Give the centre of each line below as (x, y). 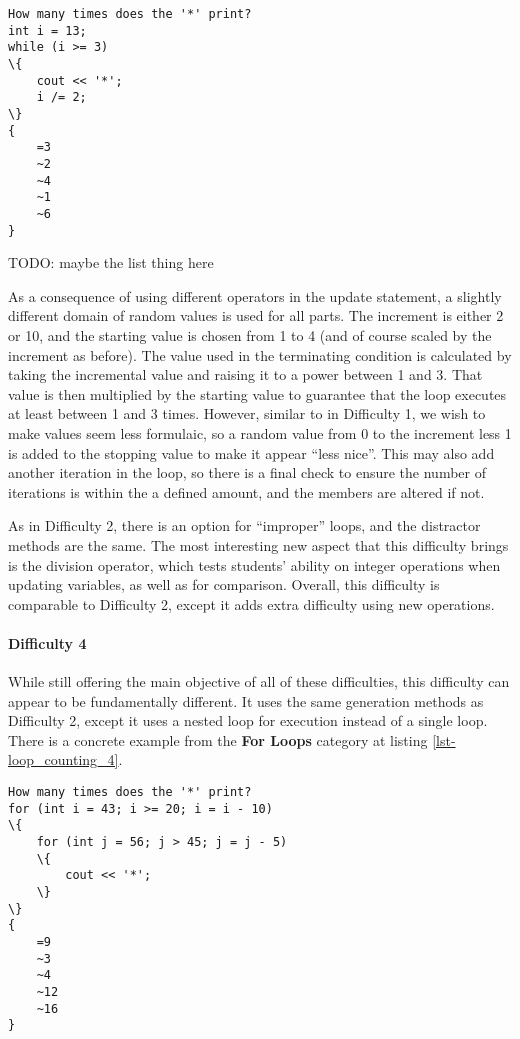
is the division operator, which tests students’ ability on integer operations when (254, 564)
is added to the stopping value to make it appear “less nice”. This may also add (251, 452)
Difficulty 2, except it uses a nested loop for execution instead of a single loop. (248, 720)
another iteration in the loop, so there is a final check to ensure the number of (247, 472)
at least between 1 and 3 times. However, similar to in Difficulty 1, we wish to (247, 413)
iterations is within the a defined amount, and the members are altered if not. (246, 491)
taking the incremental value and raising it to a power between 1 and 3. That (245, 374)
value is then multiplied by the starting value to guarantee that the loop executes (257, 393)
